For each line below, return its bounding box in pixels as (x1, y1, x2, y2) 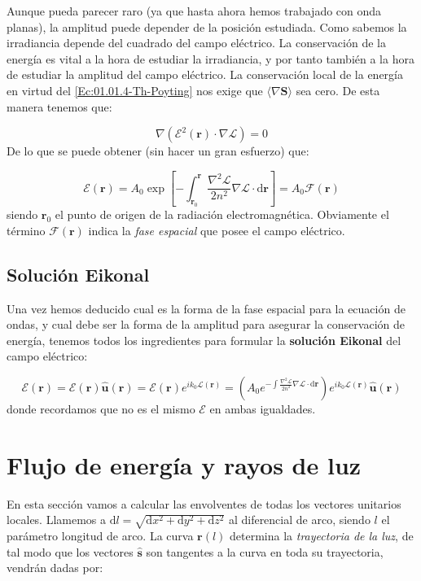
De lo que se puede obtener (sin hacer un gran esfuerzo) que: (7, 142, 309, 159)
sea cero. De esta (296, 81, 380, 98)
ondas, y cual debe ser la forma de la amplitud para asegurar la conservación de (7, 316, 405, 333)
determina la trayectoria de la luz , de (230, 527, 414, 544)
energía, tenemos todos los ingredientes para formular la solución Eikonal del (7, 331, 401, 348)
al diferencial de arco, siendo (228, 511, 371, 528)
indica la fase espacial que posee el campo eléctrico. (88, 221, 345, 238)
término (7, 221, 46, 238)
